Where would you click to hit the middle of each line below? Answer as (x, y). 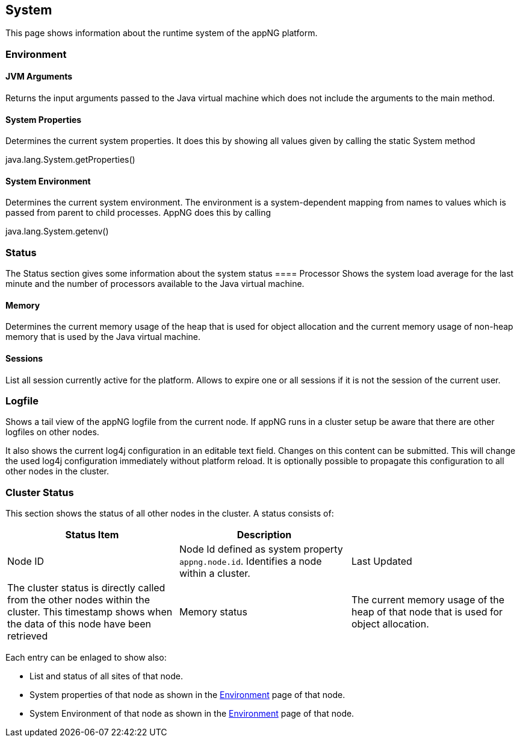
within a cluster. (215, 574)
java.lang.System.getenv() (57, 231)
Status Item (92, 535)
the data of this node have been (79, 624)
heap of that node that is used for (427, 612)
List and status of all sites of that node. (106, 676)
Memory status (213, 612)
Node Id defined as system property (261, 549)
